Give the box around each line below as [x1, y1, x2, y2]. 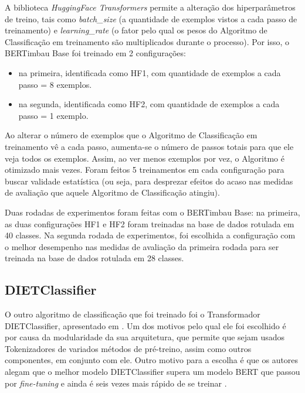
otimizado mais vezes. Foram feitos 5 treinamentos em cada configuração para [5, 163, 284, 176]
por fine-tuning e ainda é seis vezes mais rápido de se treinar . [5, 377, 227, 389]
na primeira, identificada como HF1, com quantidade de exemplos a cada [18, 66, 281, 78]
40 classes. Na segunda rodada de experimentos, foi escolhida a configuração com [5, 229, 296, 241]
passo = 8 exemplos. [18, 78, 92, 90]
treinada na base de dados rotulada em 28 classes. [5, 252, 184, 264]
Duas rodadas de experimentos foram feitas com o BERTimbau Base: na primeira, [5, 206, 300, 218]
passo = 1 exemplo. [18, 109, 89, 121]
